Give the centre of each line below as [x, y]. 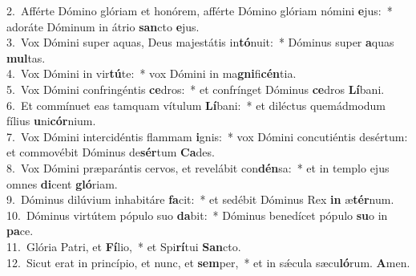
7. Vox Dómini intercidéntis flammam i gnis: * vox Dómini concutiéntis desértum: [207, 136]
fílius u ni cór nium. [51, 121]
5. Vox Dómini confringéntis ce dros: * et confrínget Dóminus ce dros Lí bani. [196, 89]
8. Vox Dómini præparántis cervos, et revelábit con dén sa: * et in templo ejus [198, 167]
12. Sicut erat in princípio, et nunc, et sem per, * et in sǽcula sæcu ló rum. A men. [208, 262]
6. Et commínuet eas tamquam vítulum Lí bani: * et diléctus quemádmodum [196, 105]
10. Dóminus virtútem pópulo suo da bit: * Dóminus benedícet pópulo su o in [197, 215]
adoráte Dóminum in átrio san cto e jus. [103, 26]
